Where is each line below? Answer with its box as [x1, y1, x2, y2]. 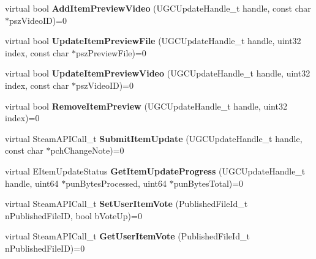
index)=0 [5, 111, 40, 124]
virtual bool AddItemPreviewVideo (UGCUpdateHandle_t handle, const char [5, 2, 311, 14]
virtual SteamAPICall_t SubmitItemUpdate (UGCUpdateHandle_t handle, [5, 132, 303, 145]
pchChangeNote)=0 [50, 144, 124, 157]
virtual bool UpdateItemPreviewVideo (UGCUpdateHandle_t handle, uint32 [5, 67, 310, 80]
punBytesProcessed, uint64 [66, 176, 167, 189]
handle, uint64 [5, 176, 59, 189]
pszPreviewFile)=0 [76, 46, 146, 59]
